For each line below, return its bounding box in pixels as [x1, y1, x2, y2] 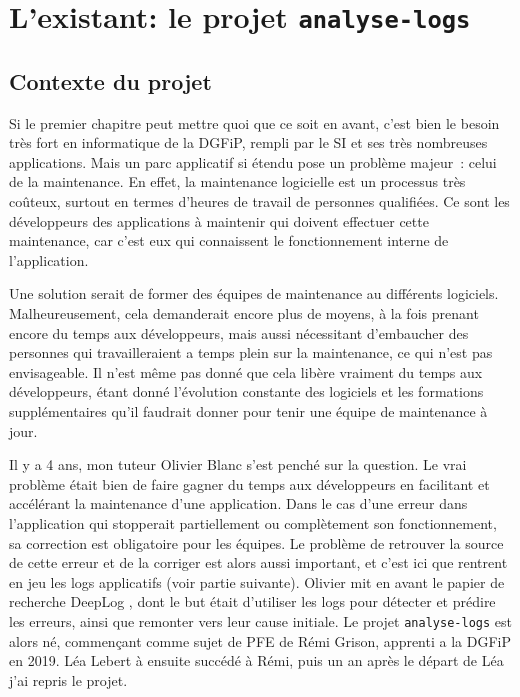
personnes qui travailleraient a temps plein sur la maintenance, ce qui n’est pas [9, 342, 493, 363]
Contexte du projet [9, 65, 212, 96]
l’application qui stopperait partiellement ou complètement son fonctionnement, [9, 512, 497, 533]
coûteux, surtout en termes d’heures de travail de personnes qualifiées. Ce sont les [9, 191, 510, 212]
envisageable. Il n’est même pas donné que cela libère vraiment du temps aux [9, 361, 483, 382]
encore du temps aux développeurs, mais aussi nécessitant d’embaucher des [9, 322, 469, 343]
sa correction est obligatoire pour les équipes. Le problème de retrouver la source [9, 532, 504, 553]
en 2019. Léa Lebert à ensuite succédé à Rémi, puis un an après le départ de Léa [9, 650, 504, 671]
